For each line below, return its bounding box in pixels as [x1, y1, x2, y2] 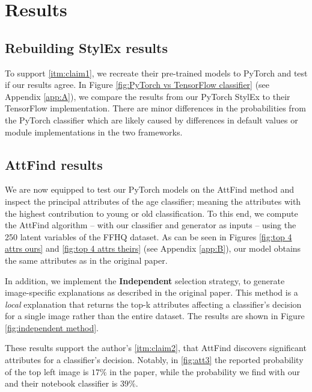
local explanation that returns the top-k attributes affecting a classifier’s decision [5, 297, 302, 310]
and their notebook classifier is [5, 377, 118, 390]
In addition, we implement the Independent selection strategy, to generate [5, 274, 285, 287]
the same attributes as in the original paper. [5, 254, 168, 266]
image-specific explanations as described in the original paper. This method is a [5, 286, 298, 299]
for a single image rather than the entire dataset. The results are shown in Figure [5, 310, 305, 322]
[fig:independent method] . [5, 321, 99, 334]
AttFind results [5, 155, 103, 173]
